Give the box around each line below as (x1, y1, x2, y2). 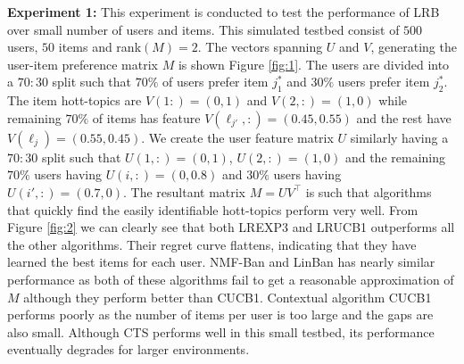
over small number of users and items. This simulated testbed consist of (7, 20, 400, 38)
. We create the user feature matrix (141, 128, 334, 146)
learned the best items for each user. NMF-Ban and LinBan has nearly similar (7, 252, 435, 271)
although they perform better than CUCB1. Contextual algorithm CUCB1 (23, 287, 432, 306)
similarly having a (350, 128, 449, 146)
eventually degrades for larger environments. (7, 340, 250, 359)
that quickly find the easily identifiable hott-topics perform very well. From (7, 200, 418, 219)
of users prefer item (162, 72, 269, 91)
